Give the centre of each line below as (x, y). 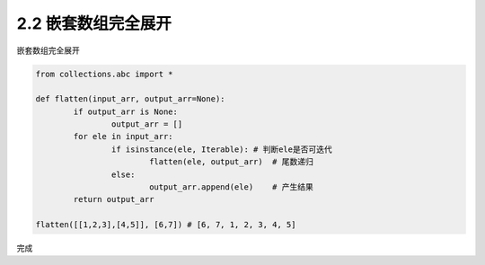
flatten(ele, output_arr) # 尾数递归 (231, 162)
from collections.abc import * (105, 74)
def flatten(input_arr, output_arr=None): (130, 99)
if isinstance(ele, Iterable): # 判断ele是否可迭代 (221, 149)
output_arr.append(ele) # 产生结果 (231, 187)
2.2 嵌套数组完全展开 (94, 23)
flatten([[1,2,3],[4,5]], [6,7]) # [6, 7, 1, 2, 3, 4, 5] (166, 225)
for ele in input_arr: (123, 137)
